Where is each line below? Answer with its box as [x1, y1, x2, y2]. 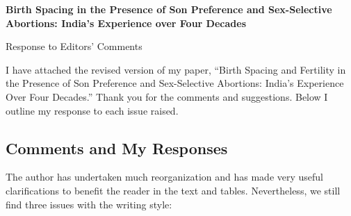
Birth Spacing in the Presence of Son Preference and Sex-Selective [6, 2, 332, 16]
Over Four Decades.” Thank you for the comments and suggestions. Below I [6, 89, 328, 103]
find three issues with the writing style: [6, 197, 172, 211]
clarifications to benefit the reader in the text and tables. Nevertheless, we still [6, 183, 341, 197]
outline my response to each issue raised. [6, 103, 179, 117]
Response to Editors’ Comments [6, 39, 142, 53]
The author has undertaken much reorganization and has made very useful [6, 169, 324, 184]
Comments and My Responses [6, 137, 228, 158]
